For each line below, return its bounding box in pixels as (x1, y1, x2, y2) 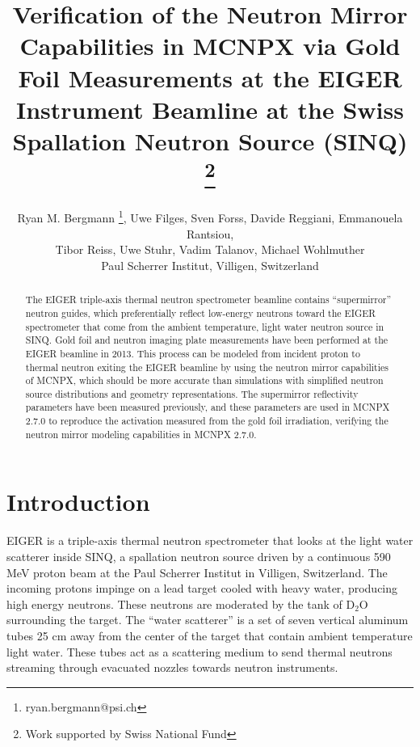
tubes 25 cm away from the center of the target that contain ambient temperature (6, 627, 413, 644)
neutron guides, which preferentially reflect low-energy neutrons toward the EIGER (25, 306, 376, 319)
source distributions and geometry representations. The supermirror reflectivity (25, 386, 359, 400)
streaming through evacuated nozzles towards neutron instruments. (6, 659, 338, 676)
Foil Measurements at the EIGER (18, 61, 402, 94)
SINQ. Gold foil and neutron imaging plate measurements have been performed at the (25, 333, 388, 347)
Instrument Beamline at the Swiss (16, 92, 404, 125)
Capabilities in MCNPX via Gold (19, 29, 401, 62)
